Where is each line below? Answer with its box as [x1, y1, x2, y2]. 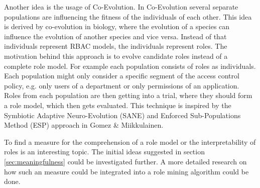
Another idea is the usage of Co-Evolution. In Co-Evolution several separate [4, 2, 238, 12]
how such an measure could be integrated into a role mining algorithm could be [4, 166, 249, 176]
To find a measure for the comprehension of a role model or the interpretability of [4, 136, 256, 147]
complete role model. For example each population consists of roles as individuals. [4, 60, 256, 71]
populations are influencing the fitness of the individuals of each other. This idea [4, 11, 252, 22]
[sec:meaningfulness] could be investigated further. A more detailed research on [4, 156, 247, 166]
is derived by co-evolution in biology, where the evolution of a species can [4, 21, 230, 32]
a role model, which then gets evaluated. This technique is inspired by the [4, 100, 231, 110]
